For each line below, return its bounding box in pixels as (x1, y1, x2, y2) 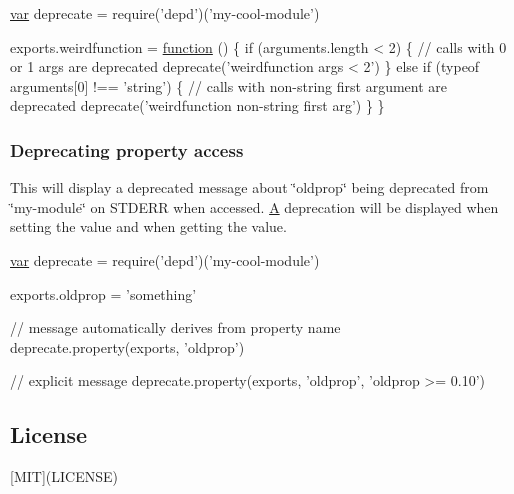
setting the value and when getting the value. (10, 216, 287, 237)
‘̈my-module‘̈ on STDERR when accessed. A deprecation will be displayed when (10, 196, 499, 217)
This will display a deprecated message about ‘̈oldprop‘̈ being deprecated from (10, 177, 489, 198)
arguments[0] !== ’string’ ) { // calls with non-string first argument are (10, 75, 447, 96)
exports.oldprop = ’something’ (10, 283, 197, 304)
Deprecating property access (10, 137, 244, 162)
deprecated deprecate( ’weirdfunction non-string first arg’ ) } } (10, 95, 385, 116)
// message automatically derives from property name (10, 317, 341, 338)
